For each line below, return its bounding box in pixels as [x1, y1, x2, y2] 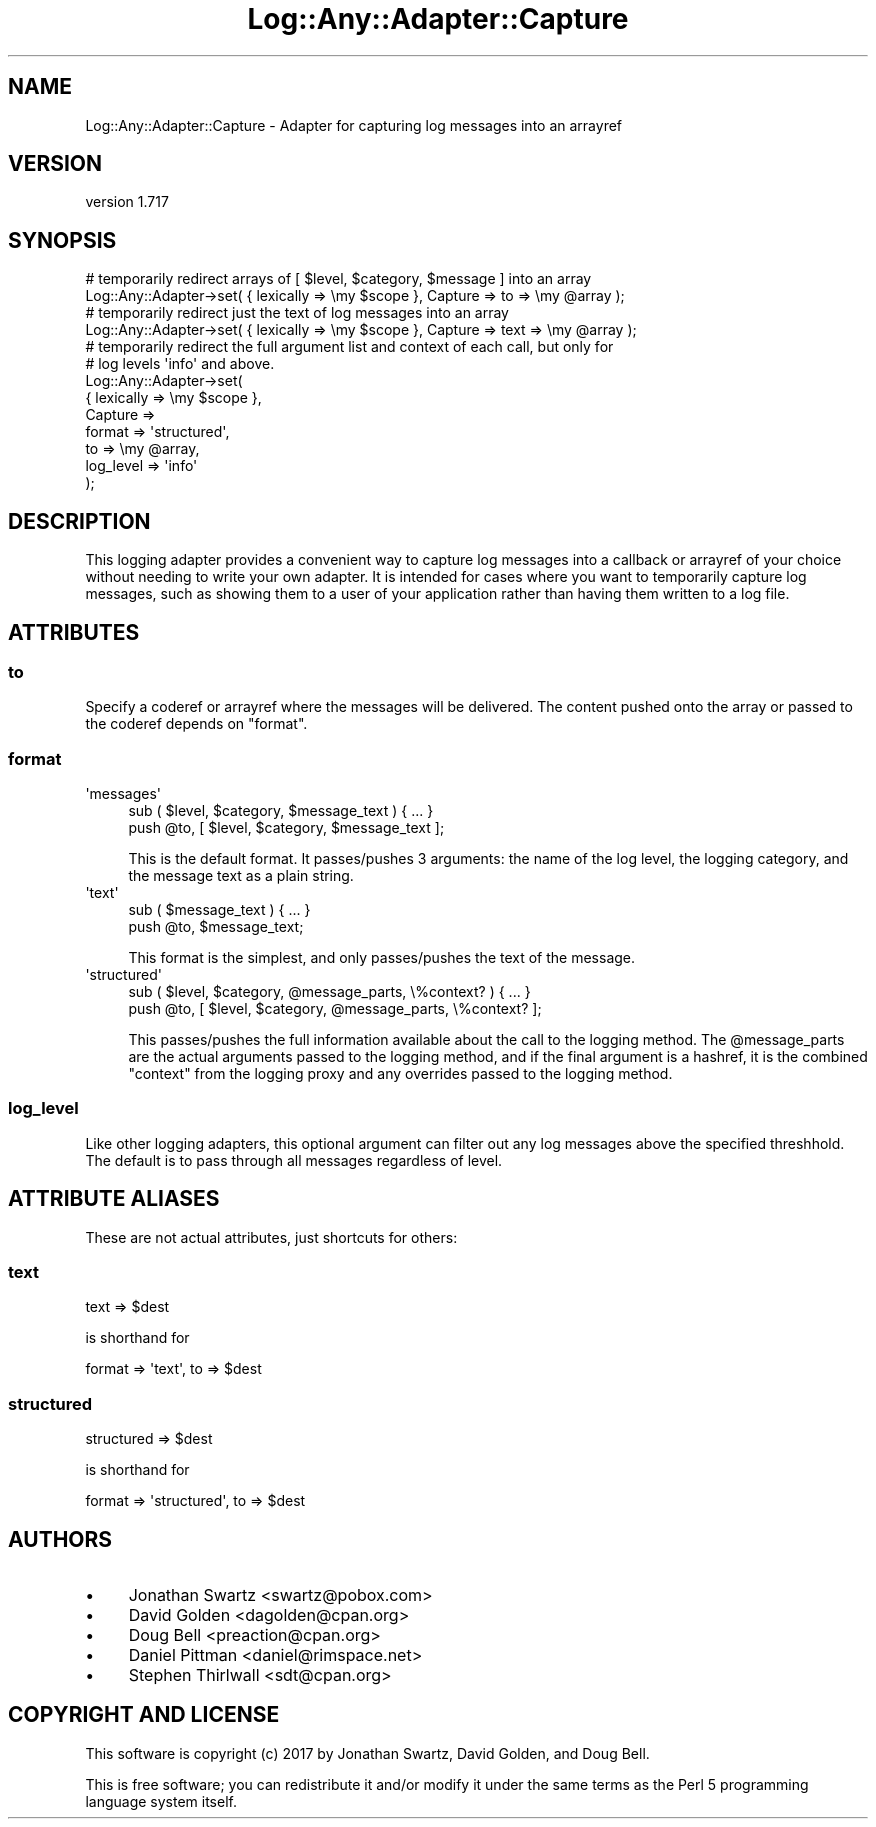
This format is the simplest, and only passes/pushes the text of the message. [128, 949, 636, 967]
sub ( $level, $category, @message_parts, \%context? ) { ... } [128, 983, 531, 1001]
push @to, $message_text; [128, 918, 304, 936]
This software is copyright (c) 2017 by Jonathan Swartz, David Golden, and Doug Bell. [85, 1744, 650, 1762]
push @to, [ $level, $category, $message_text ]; [128, 819, 445, 837]
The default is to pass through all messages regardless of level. [85, 1151, 503, 1169]
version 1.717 [85, 193, 169, 211]
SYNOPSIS [8, 227, 117, 253]
